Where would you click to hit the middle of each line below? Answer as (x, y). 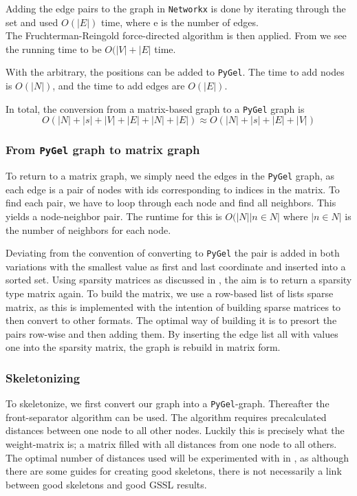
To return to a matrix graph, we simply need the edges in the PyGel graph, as (170, 176)
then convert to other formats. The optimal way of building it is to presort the (171, 320)
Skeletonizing (43, 377)
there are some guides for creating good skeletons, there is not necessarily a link (174, 471)
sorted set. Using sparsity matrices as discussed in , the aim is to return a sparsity (179, 280)
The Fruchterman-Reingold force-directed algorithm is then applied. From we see (176, 35)
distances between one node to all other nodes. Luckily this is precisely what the (175, 430)
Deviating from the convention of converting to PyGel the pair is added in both (173, 253)
